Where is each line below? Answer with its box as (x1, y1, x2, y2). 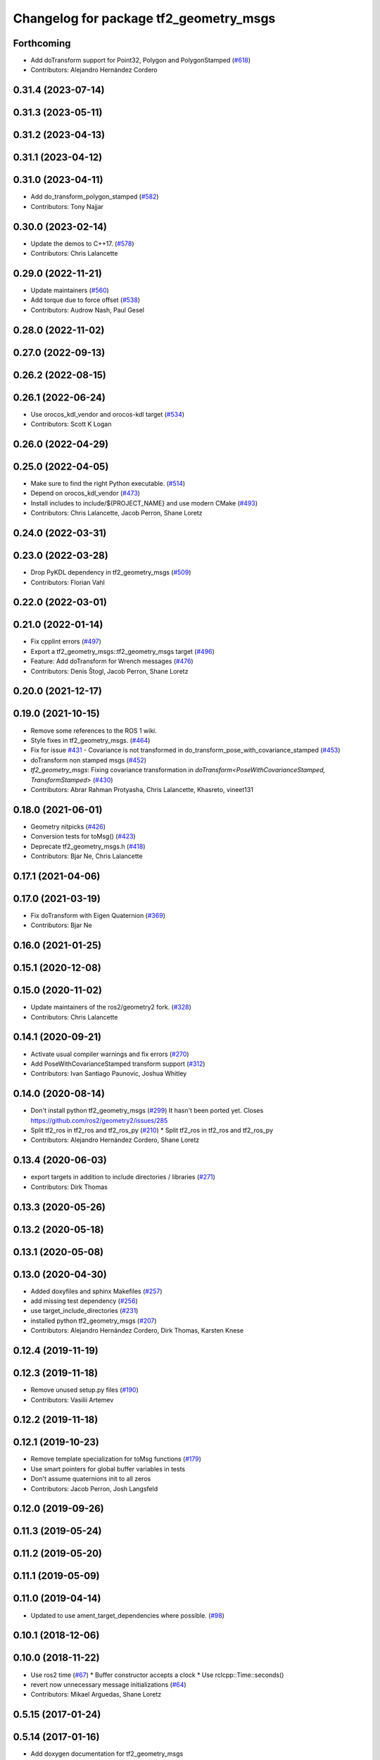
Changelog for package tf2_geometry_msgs (13, 11, 276, 26)
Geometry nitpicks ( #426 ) (30, 822, 106, 831)
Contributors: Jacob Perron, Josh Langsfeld (30, 1484, 158, 1492)
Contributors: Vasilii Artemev (30, 1395, 114, 1404)
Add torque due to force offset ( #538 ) (30, 296, 141, 304)
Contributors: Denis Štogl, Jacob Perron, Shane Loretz (30, 667, 189, 675)
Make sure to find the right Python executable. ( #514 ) (30, 479, 186, 488)
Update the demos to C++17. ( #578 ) (30, 239, 134, 248)
